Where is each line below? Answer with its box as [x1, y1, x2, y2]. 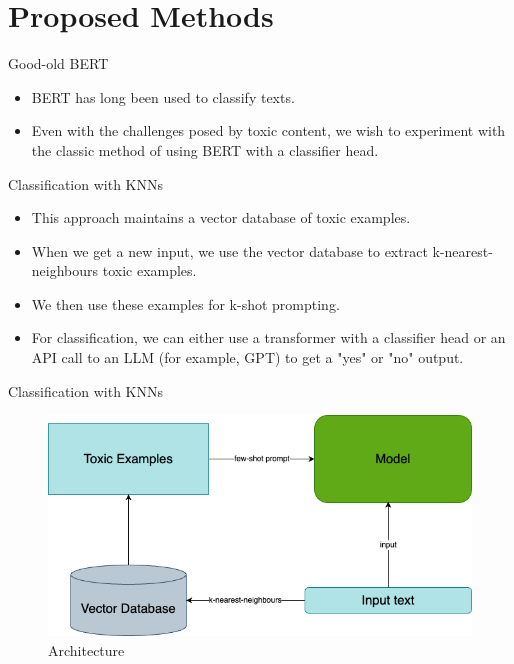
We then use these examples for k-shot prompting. [31, 293, 340, 314]
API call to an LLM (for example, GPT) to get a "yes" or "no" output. [31, 347, 464, 368]
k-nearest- [432, 240, 493, 261]
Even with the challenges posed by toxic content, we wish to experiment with [31, 120, 506, 141]
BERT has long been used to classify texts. [31, 86, 295, 107]
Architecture [48, 639, 125, 660]
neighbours [31, 260, 99, 281]
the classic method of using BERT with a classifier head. [31, 139, 379, 160]
